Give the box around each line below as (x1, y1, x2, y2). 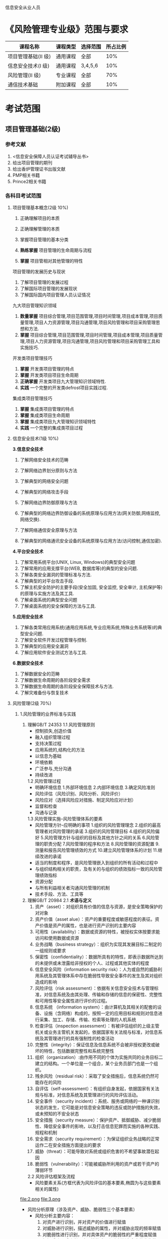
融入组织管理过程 (35, 734, 71, 740)
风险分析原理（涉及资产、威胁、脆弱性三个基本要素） (27, 1206, 138, 1212)
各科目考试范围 (5, 192, 42, 199)
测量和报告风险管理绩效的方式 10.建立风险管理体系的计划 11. (35, 847, 158, 853)
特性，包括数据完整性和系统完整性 (44, 1048, 114, 1054)
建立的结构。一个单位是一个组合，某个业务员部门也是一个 (35, 1061, 154, 1067)
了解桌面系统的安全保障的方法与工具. (20, 603, 96, 609)
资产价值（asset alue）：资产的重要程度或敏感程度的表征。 (35, 916, 155, 922)
